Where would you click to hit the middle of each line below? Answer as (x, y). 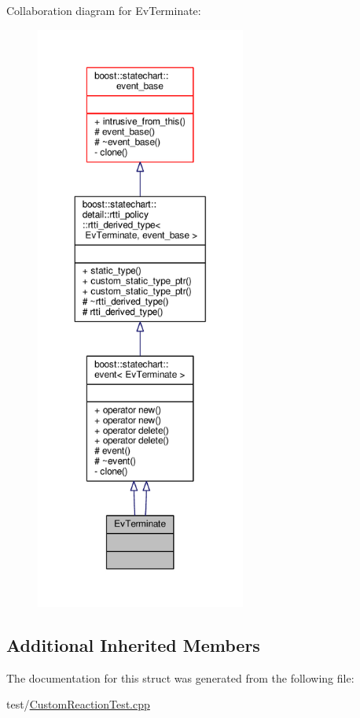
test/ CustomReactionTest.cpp (78, 704)
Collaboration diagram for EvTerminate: (104, 10)
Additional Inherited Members (133, 644)
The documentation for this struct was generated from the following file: (180, 677)
